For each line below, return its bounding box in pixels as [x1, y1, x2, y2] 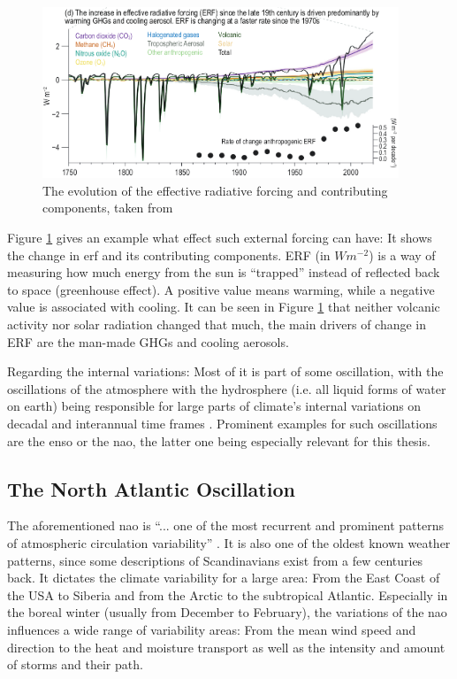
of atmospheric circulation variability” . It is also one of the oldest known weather [7, 533, 451, 552]
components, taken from [42, 198, 173, 217]
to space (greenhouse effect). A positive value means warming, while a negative [7, 280, 435, 298]
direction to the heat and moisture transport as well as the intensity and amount [7, 637, 446, 656]
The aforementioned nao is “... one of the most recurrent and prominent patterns [7, 516, 444, 535]
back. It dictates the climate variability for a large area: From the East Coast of [7, 568, 440, 587]
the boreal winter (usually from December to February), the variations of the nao [7, 603, 447, 621]
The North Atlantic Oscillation [7, 475, 295, 502]
